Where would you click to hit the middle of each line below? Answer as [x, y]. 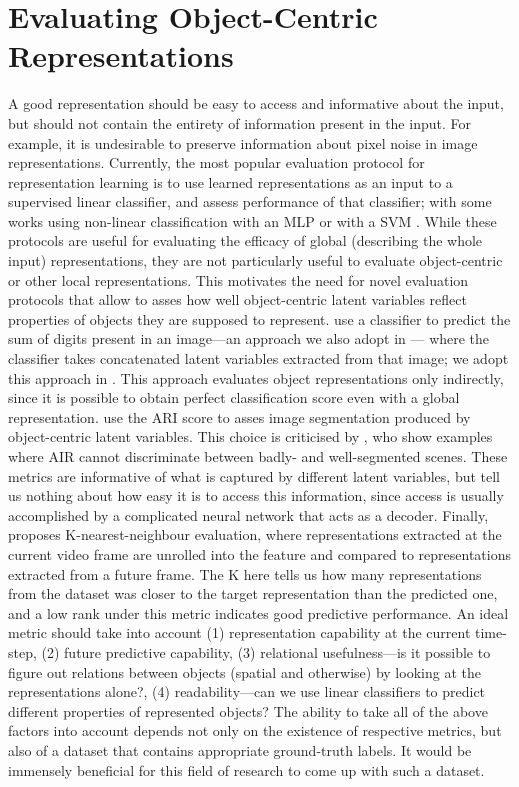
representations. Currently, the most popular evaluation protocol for [216, 162]
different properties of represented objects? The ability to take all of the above [248, 710]
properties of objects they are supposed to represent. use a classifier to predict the [259, 318]
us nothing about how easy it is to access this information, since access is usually [256, 495]
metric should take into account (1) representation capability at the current [239, 632]
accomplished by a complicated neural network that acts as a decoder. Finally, [248, 514]
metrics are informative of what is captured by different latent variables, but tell [254, 475]
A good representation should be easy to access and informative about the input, [256, 103]
